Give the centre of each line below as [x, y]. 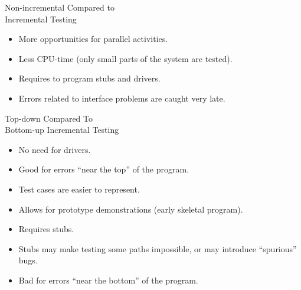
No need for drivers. [55, 149]
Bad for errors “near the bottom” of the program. [108, 280]
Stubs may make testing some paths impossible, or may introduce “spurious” [158, 248]
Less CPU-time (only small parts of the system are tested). [125, 58]
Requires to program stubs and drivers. [89, 78]
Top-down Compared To [49, 118]
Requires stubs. [46, 229]
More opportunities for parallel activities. [93, 39]
